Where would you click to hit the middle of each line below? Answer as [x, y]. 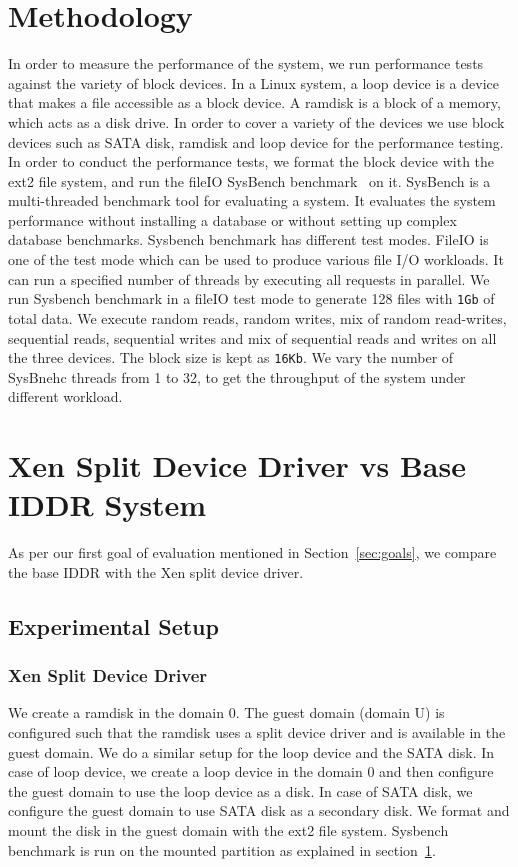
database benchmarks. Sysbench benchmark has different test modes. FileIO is [248, 239]
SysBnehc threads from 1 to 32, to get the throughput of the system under [237, 376]
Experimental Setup [113, 625]
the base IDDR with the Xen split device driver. [156, 571]
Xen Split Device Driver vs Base [237, 465]
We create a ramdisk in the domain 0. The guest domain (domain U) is [226, 712]
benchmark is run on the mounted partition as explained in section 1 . [222, 849]
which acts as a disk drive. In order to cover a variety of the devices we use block [256, 121]
